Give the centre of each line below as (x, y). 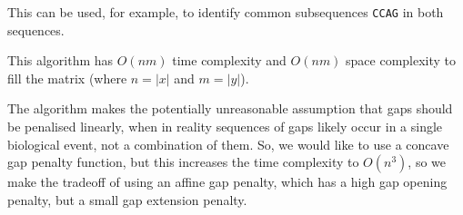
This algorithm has (60, 60)
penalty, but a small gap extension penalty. (127, 199)
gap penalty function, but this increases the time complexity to (183, 162)
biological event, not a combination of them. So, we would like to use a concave (228, 144)
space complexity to (401, 60)
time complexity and (229, 60)
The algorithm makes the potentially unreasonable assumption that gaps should (230, 108)
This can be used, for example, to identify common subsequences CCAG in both (226, 12)
